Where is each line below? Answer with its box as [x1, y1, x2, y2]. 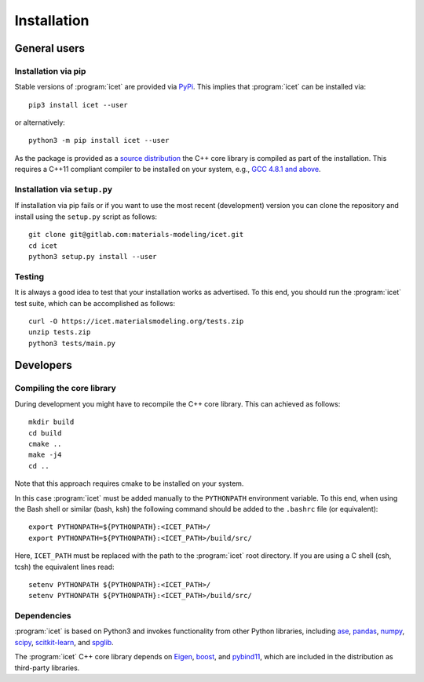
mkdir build [28, 418, 75, 427]
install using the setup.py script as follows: [14, 212, 157, 221]
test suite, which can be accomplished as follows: [14, 298, 176, 308]
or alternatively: [14, 118, 66, 127]
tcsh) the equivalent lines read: [14, 562, 115, 571]
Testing [14, 271, 45, 282]
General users [14, 42, 86, 55]
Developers [14, 359, 72, 372]
